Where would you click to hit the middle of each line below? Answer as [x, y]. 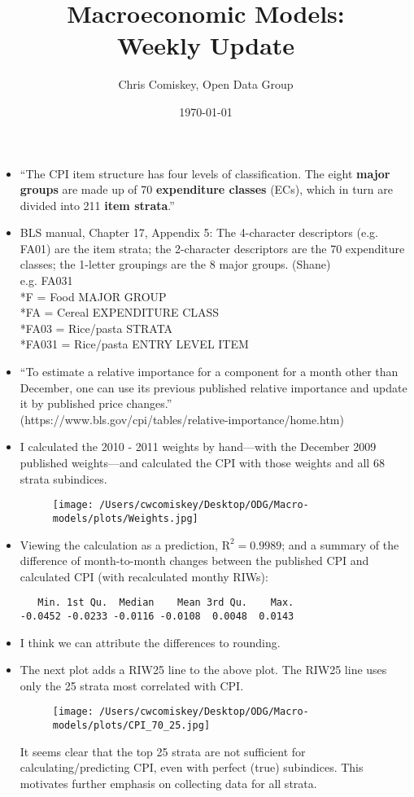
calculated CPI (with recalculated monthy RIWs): [144, 576]
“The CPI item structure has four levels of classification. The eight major [205, 173]
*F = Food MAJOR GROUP [93, 296]
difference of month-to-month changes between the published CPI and [194, 561]
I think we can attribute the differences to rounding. [150, 642]
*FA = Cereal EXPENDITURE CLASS [120, 312]
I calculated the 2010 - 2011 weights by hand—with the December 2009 [198, 447]
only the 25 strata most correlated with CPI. [132, 685]
